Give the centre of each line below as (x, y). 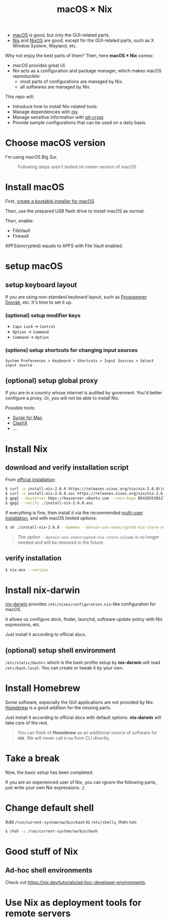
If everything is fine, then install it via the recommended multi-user (74, 513)
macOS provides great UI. (39, 65)
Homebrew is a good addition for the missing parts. (58, 708)
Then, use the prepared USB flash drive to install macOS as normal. (75, 211)
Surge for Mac (27, 418)
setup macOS (34, 266)
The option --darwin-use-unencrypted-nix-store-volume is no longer (88, 537)
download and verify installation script (67, 468)
